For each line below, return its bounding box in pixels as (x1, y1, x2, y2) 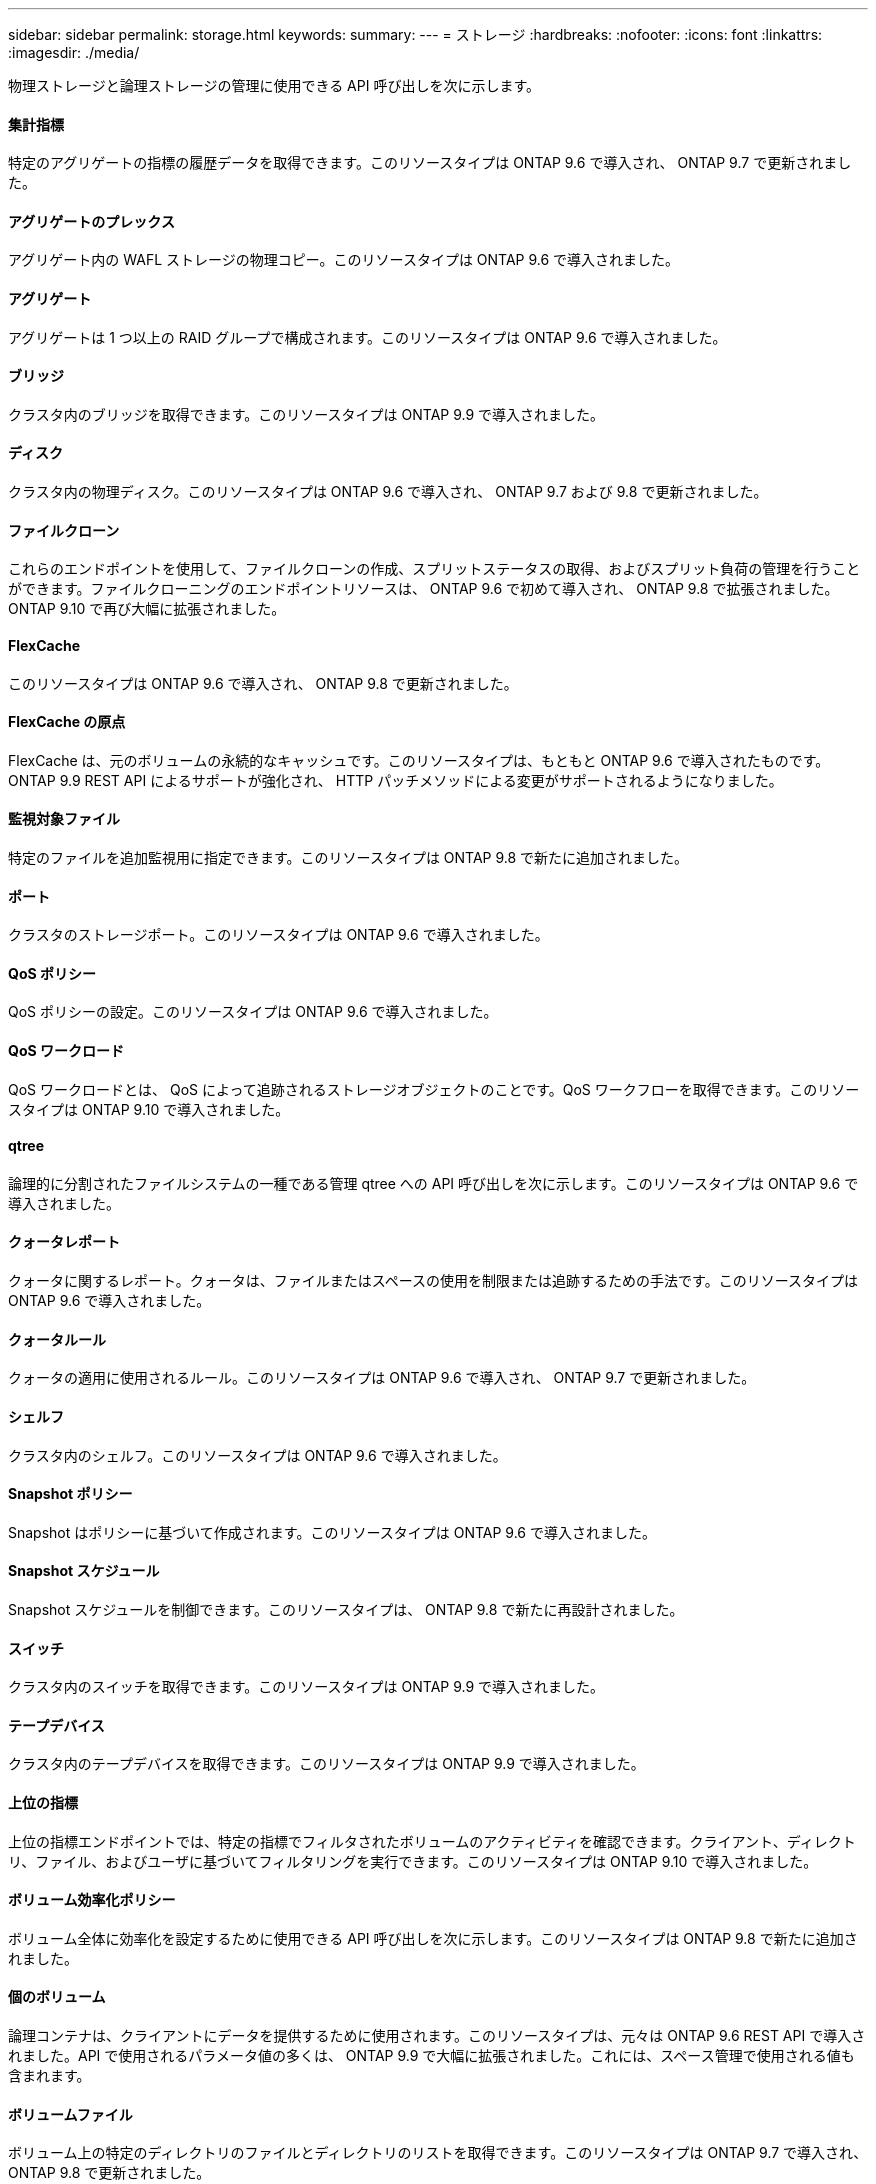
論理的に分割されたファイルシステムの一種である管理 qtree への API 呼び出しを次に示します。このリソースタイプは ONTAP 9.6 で (8, 1174, 859, 1192)
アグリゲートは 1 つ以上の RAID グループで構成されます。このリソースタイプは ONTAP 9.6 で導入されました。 (8, 328, 727, 346)
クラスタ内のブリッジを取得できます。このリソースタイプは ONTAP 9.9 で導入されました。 (8, 405, 605, 423)
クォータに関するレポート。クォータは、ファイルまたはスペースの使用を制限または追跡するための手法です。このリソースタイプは (8, 1272, 858, 1290)
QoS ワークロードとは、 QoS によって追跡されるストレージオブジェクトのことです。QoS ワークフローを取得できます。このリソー (8, 1080, 860, 1098)
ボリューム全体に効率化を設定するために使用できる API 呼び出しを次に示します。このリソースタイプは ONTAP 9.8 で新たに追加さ (8, 1929, 858, 1947)
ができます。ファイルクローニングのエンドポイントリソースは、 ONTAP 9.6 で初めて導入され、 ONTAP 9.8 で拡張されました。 (8, 580, 839, 598)
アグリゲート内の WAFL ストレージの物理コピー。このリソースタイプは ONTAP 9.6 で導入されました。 (8, 251, 680, 269)
